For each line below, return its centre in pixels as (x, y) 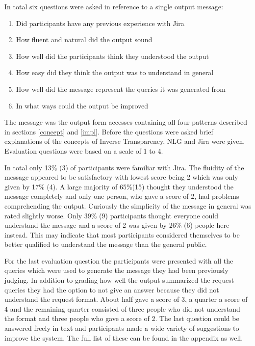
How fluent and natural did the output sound (84, 40)
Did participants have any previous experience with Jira (100, 23)
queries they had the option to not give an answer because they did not (112, 289)
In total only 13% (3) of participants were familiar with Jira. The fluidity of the (124, 167)
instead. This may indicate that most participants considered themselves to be (122, 234)
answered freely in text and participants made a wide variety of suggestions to (122, 328)
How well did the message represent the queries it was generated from (121, 89)
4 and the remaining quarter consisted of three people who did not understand (122, 308)
